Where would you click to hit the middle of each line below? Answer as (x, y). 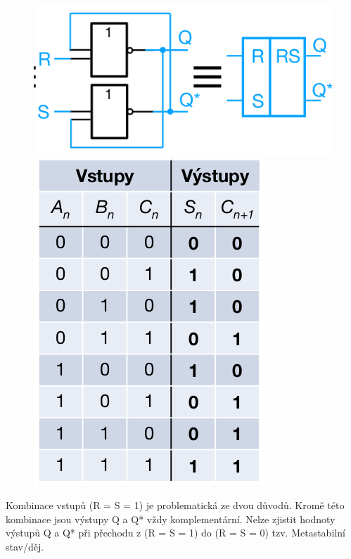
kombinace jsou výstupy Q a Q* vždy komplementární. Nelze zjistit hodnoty (171, 519)
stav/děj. (25, 546)
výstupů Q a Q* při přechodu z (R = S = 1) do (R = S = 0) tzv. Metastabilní (175, 533)
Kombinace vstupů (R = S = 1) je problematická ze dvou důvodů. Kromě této (175, 505)
